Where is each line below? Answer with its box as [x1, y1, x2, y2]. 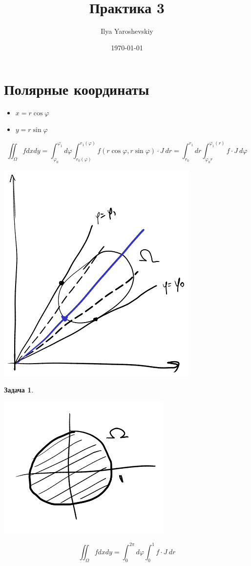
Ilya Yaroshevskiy [101, 26, 153, 36]
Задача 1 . [4, 385, 34, 395]
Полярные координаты [4, 79, 149, 99]
